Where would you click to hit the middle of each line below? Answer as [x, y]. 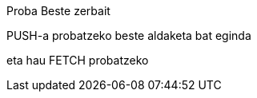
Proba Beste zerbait [58, 11]
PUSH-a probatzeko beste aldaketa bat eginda [129, 35]
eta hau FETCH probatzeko [78, 60]
